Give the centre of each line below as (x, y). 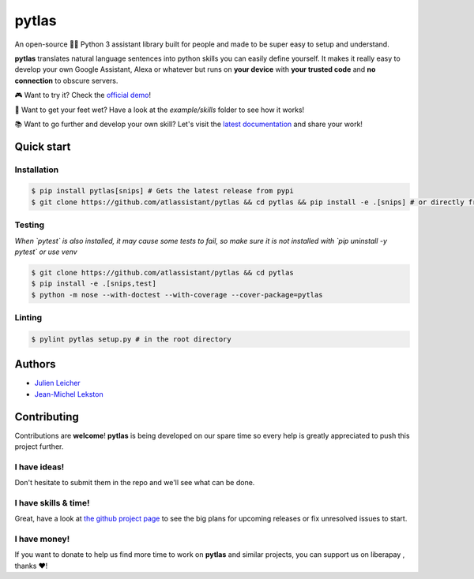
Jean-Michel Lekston (69, 394)
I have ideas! (39, 467)
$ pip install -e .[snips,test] (94, 284)
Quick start (43, 146)
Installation (37, 170)
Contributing (47, 417)
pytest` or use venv (46, 252)
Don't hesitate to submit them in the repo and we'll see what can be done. (135, 483)
